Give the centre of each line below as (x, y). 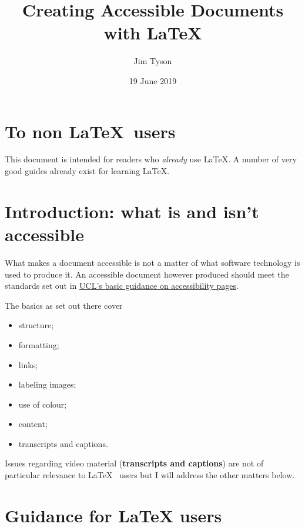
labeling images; (47, 384)
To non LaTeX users (90, 131)
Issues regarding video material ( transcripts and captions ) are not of (134, 463)
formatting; (39, 344)
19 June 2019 (153, 80)
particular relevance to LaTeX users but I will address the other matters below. (150, 475)
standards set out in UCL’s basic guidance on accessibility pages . (122, 286)
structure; (36, 325)
